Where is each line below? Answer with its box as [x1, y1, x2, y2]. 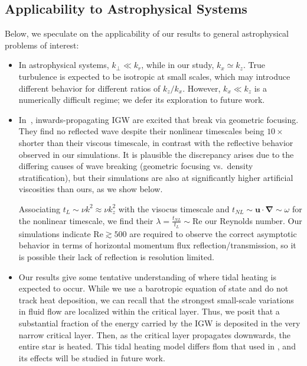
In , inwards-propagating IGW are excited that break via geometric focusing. [18, 113, 299, 125]
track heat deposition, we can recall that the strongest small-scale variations [18, 293, 294, 306]
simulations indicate [18, 227, 91, 239]
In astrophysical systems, [18, 59, 109, 71]
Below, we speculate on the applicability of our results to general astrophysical [5, 27, 289, 40]
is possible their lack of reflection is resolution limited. [18, 250, 214, 263]
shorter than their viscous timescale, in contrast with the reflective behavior [18, 136, 293, 148]
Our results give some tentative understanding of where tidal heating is [18, 270, 276, 283]
